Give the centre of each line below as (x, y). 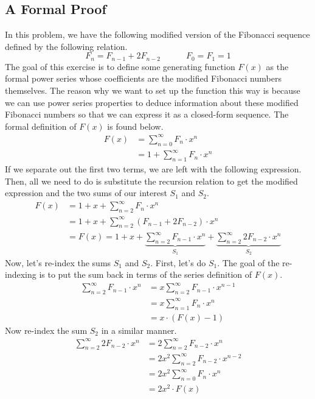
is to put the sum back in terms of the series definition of (146, 274)
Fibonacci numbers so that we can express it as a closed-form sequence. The (147, 114)
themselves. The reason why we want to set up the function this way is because (153, 90)
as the (277, 66)
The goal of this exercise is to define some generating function (120, 66)
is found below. (135, 126)
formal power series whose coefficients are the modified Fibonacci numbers (143, 78)
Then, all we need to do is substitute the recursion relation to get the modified (151, 181)
